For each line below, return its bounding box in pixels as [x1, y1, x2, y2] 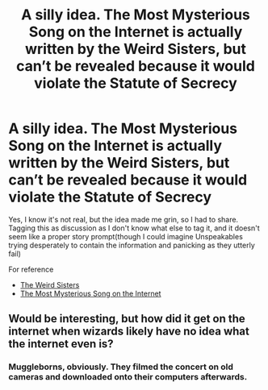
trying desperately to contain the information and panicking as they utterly [8, 240, 256, 250]
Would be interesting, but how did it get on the [8, 312, 246, 326]
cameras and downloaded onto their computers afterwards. [8, 371, 248, 383]
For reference [8, 264, 54, 274]
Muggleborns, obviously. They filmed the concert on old [8, 361, 234, 372]
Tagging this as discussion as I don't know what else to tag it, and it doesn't [8, 223, 260, 233]
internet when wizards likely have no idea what [8, 325, 250, 338]
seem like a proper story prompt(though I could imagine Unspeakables [8, 231, 244, 241]
